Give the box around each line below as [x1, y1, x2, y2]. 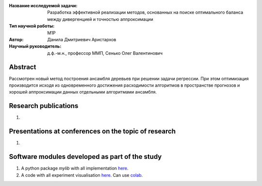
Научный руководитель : [9, 44, 62, 49]
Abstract [9, 63, 36, 71]
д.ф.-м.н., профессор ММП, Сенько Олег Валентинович [47, 50, 163, 56]
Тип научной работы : [9, 23, 55, 29]
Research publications [9, 102, 79, 110]
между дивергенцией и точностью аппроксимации [47, 16, 154, 22]
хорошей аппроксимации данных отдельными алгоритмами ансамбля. [9, 89, 157, 95]
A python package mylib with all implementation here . [21, 165, 129, 171]
